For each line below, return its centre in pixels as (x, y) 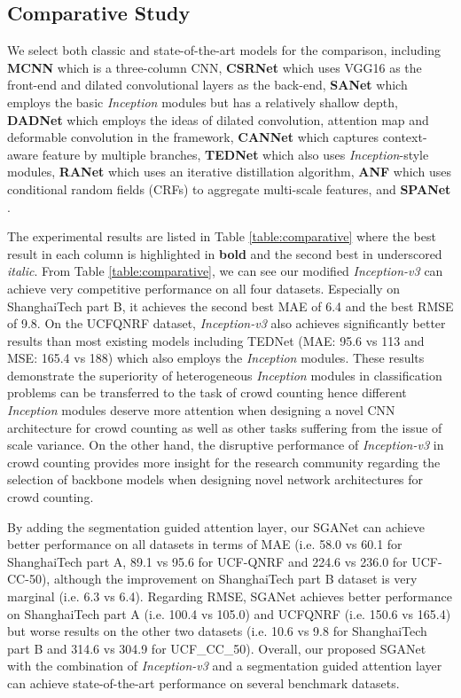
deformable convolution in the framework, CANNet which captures (193, 137)
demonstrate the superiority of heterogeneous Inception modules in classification (225, 375)
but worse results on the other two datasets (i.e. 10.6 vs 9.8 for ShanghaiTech (217, 631)
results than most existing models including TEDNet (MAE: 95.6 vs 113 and (216, 340)
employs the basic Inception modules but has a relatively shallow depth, (203, 102)
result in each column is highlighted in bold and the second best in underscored (225, 253)
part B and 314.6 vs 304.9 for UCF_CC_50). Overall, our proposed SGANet (217, 648)
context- (405, 137)
